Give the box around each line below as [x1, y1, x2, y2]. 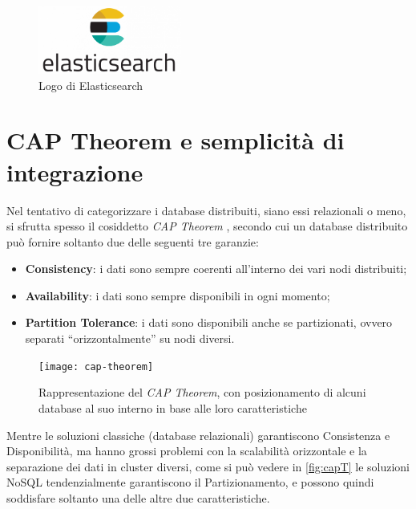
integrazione [6, 155, 143, 188]
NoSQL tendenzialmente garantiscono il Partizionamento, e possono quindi [6, 474, 374, 491]
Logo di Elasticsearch [38, 76, 143, 93]
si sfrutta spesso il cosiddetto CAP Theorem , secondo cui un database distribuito [6, 218, 408, 234]
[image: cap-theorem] [38, 360, 154, 373]
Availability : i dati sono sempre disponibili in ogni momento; [25, 287, 330, 303]
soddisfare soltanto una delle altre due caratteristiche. [6, 489, 270, 506]
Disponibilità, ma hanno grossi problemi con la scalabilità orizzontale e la [6, 442, 367, 459]
